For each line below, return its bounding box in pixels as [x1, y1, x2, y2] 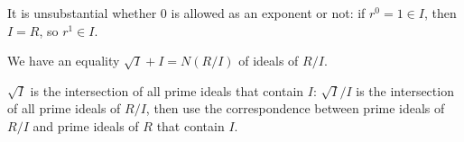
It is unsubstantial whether [7, 4, 157, 22]
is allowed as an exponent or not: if [171, 4, 366, 22]
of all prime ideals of [7, 99, 121, 118]
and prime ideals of [32, 116, 139, 135]
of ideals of [238, 51, 299, 70]
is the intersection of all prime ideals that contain [30, 81, 304, 100]
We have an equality [7, 51, 120, 70]
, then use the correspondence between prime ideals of [145, 99, 445, 118]
